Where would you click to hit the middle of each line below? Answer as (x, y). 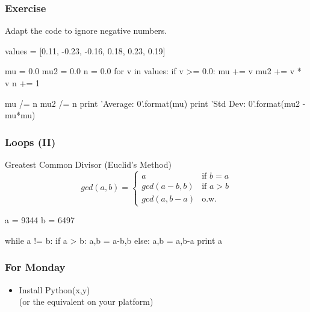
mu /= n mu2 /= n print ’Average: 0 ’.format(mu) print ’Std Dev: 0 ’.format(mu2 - (155, 103)
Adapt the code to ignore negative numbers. (86, 30)
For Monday (35, 267)
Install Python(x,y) (54, 289)
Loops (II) (30, 142)
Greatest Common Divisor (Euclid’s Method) (88, 164)
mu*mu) (20, 115)
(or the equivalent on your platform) (86, 301)
